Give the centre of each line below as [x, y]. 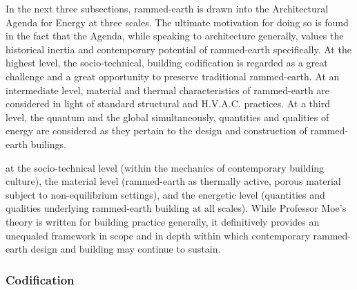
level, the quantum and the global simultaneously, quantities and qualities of [167, 117]
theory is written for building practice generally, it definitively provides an [163, 221]
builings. [49, 144]
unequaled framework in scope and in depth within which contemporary [158, 235]
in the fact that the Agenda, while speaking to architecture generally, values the [175, 36]
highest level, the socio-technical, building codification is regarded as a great [167, 63]
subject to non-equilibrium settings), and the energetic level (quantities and [165, 194]
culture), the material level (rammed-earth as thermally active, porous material [173, 181]
